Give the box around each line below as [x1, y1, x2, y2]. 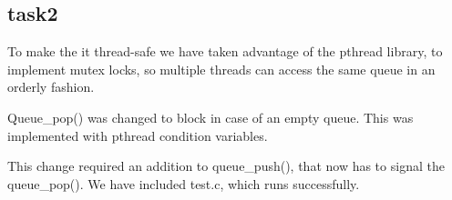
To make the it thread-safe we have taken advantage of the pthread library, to [7, 42, 443, 61]
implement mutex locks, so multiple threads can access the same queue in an [7, 59, 436, 78]
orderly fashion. [7, 77, 95, 96]
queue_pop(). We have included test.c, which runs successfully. [7, 174, 360, 193]
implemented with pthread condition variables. [7, 125, 268, 145]
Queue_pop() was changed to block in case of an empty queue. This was [7, 107, 414, 126]
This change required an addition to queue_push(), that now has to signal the [7, 156, 445, 175]
